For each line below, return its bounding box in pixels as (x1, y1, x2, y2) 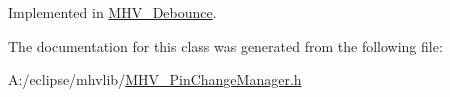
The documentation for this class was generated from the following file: (8, 35, 443, 56)
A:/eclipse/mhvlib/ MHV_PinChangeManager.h (8, 69, 302, 90)
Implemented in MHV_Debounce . (8, 2, 217, 22)
